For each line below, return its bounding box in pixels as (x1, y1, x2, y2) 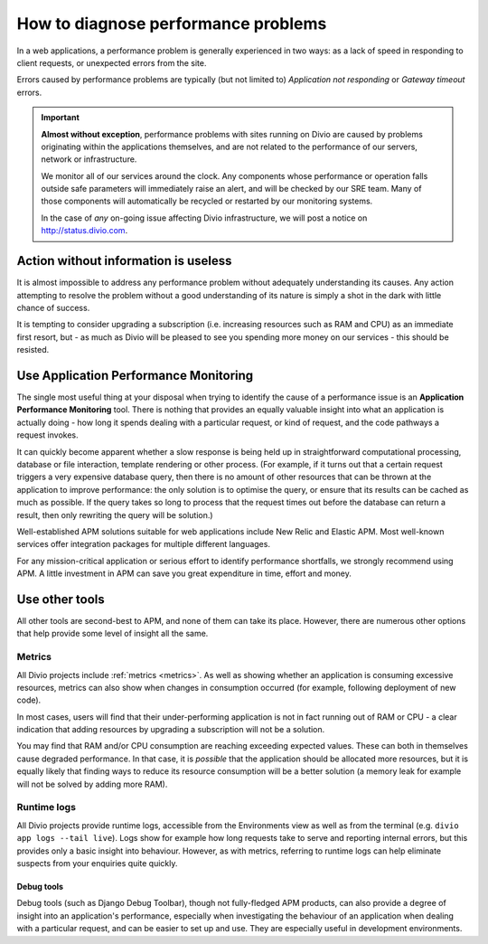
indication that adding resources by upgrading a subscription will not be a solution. (16, 724, 325, 735)
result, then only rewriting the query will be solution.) (16, 509, 213, 520)
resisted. (16, 345, 50, 355)
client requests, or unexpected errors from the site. (16, 57, 207, 68)
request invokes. (16, 430, 79, 440)
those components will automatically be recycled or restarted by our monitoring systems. (41, 195, 373, 207)
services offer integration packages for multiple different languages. (16, 539, 271, 550)
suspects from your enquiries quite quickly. (16, 857, 178, 868)
